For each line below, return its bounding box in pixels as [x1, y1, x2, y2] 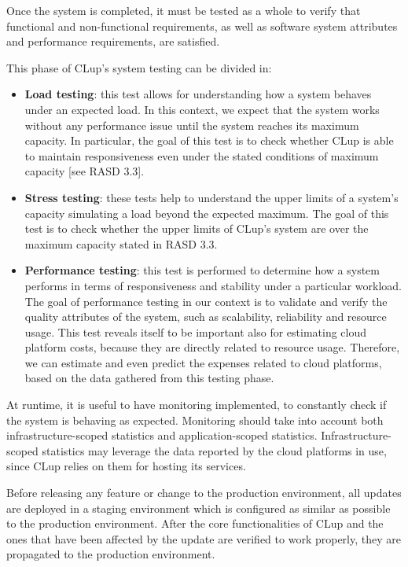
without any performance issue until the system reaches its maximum [24, 116, 359, 133]
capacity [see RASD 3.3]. [24, 163, 145, 179]
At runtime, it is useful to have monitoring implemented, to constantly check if [6, 396, 387, 413]
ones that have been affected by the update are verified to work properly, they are [6, 530, 401, 547]
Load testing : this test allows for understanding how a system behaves [24, 86, 372, 102]
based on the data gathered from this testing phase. [24, 370, 274, 386]
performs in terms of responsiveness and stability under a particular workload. [24, 277, 402, 293]
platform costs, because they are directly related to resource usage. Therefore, [24, 339, 400, 355]
